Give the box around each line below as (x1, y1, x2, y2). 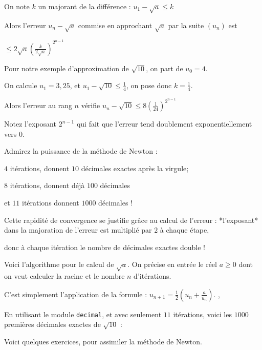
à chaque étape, (160, 224, 209, 235)
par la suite (168, 19, 204, 30)
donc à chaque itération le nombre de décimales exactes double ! (4, 241, 205, 252)
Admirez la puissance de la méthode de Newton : (4, 146, 158, 156)
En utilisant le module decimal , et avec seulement (4, 308, 162, 319)
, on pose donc (126, 80, 172, 91)
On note (4, 1, 30, 11)
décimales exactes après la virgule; (81, 162, 189, 173)
